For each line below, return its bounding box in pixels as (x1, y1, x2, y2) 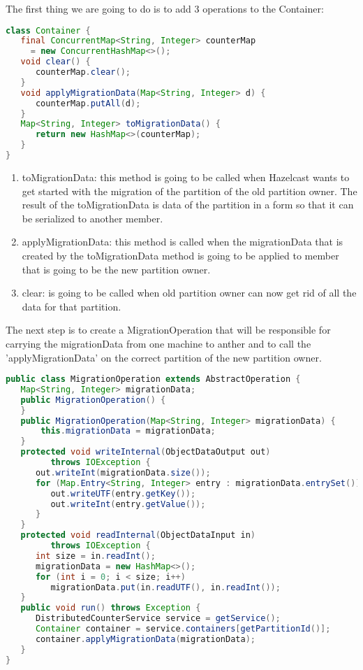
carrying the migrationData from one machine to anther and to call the (6, 336, 311, 350)
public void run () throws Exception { (20, 603, 201, 613)
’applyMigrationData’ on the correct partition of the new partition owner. (6, 350, 322, 364)
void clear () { (20, 57, 91, 67)
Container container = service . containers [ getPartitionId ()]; (35, 624, 331, 634)
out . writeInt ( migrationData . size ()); (35, 467, 211, 478)
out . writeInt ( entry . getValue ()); (50, 499, 206, 509)
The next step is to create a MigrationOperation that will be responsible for (6, 322, 331, 337)
